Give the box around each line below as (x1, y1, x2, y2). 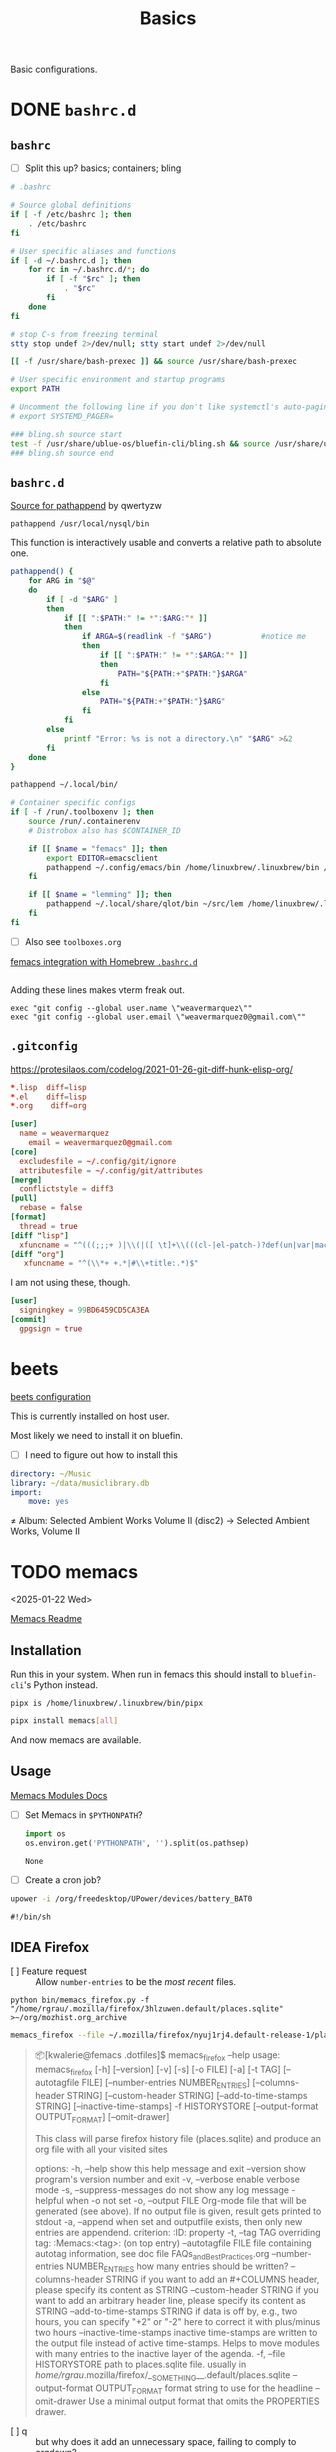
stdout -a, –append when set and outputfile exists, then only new (34, 2215, 303, 2227)
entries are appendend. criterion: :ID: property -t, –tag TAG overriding (34, 2226, 322, 2238)
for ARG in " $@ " (28, 576, 97, 586)
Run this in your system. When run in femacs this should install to (10, 1668, 279, 1681)
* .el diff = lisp (10, 1092, 87, 1102)
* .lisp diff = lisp (10, 1082, 87, 1092)
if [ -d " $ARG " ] (46, 594, 118, 604)
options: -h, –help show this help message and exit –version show (34, 2162, 307, 2174)
